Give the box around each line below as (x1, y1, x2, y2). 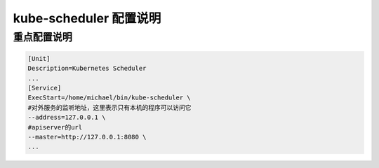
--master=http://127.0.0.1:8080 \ (27, 133, 147, 141)
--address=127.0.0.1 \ (27, 113, 106, 122)
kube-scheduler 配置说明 (13, 10, 161, 26)
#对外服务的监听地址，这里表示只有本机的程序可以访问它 (27, 104, 192, 111)
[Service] (27, 84, 62, 92)
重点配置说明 (13, 31, 73, 43)
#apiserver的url (27, 123, 83, 131)
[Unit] (27, 55, 51, 62)
